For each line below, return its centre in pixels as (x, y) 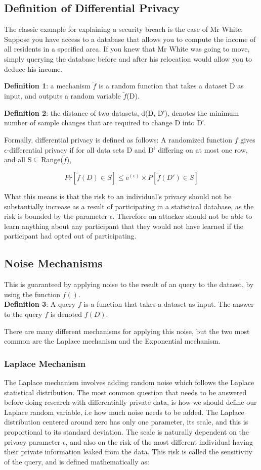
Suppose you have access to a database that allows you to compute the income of (130, 39)
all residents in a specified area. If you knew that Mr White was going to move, (127, 49)
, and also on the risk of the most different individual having (159, 441)
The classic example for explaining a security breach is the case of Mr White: (124, 29)
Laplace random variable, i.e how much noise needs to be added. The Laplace (124, 412)
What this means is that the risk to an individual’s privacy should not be (118, 196)
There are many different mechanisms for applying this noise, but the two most (127, 331)
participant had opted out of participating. (70, 236)
